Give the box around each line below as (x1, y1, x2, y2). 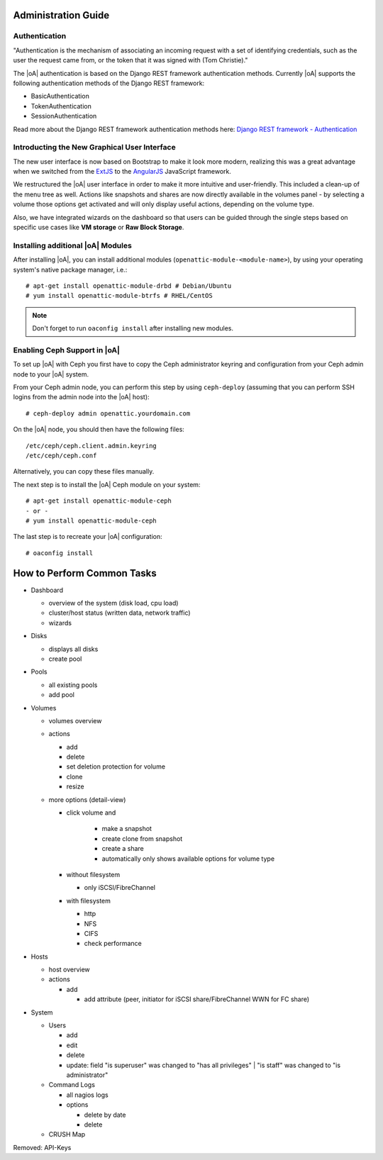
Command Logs (48, 1081, 96, 1089)
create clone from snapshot (101, 834, 183, 843)
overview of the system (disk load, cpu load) (48, 598, 179, 607)
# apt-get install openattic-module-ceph (26, 497, 172, 505)
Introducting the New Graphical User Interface (13, 143, 177, 152)
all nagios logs (66, 1091, 109, 1099)
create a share (101, 844, 145, 853)
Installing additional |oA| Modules (13, 240, 133, 250)
